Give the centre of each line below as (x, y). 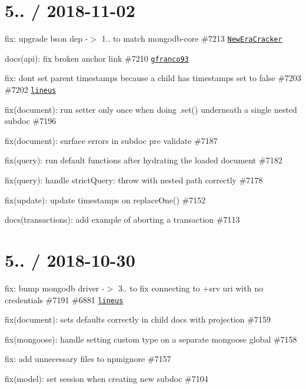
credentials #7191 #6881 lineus (64, 299)
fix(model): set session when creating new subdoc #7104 (107, 378)
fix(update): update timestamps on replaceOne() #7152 (105, 199)
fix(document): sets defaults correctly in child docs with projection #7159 (138, 319)
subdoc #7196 (31, 121)
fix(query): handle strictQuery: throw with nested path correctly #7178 (134, 180)
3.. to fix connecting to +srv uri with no (190, 288)
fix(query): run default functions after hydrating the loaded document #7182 (144, 160)
